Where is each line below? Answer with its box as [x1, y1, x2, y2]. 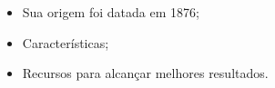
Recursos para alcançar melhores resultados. [22, 64, 269, 83]
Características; [22, 33, 109, 52]
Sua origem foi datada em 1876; [22, 3, 199, 21]
